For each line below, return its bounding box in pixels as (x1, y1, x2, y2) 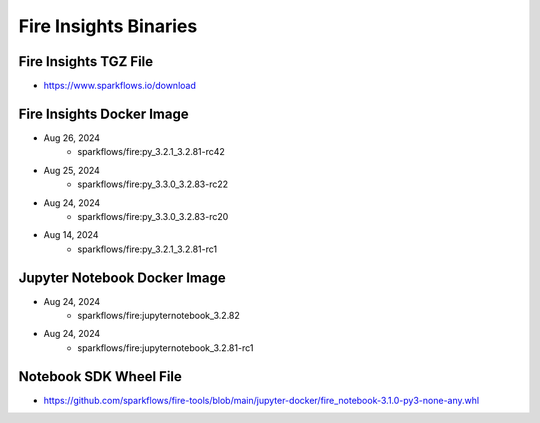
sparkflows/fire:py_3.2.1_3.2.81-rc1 (77, 243, 218, 255)
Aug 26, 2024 (43, 131, 100, 144)
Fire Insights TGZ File (18, 53, 154, 70)
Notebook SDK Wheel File (18, 368, 182, 385)
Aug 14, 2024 (43, 229, 99, 241)
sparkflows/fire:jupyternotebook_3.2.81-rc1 (77, 341, 254, 354)
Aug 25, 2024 (43, 164, 100, 176)
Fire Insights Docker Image (18, 105, 189, 122)
